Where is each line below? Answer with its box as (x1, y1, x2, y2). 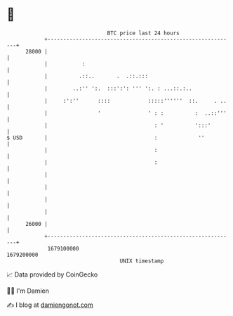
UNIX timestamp (119, 257, 164, 265)
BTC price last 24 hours (107, 30, 180, 37)
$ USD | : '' (6, 134, 205, 141)
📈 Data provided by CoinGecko (6, 270, 98, 279)
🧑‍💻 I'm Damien (6, 286, 50, 295)
